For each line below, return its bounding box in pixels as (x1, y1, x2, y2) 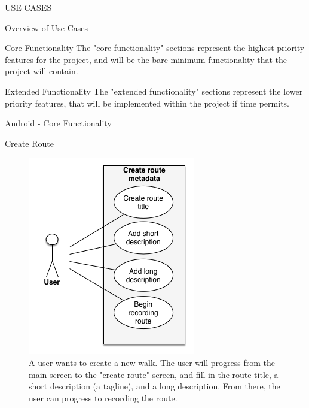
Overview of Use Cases (5, 21, 88, 34)
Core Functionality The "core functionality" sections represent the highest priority (5, 41, 305, 54)
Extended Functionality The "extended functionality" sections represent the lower (5, 84, 303, 97)
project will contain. (5, 65, 78, 77)
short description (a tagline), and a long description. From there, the (29, 380, 280, 392)
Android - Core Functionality (5, 117, 112, 129)
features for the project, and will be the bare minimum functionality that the (5, 53, 287, 65)
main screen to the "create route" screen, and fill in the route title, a (29, 368, 279, 380)
